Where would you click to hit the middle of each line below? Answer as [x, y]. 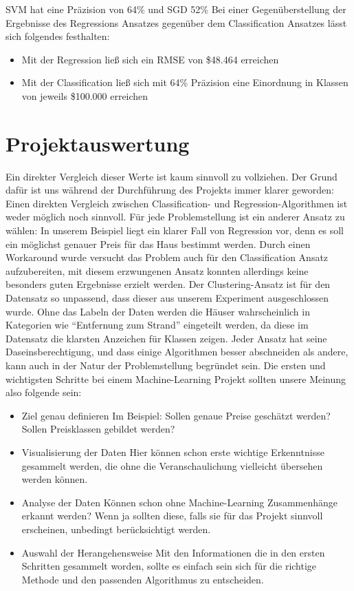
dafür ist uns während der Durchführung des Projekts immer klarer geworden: [170, 190]
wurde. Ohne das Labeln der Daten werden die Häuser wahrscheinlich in [158, 311]
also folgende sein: [44, 392]
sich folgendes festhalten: [58, 36]
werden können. [55, 479]
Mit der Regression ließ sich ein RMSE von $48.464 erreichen [150, 59]
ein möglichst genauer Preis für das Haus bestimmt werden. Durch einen [158, 243]
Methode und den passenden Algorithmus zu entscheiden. [143, 579]
